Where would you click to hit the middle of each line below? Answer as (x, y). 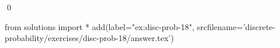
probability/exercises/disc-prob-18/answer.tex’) (89, 38)
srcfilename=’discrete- (236, 26)
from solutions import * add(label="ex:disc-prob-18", (100, 26)
